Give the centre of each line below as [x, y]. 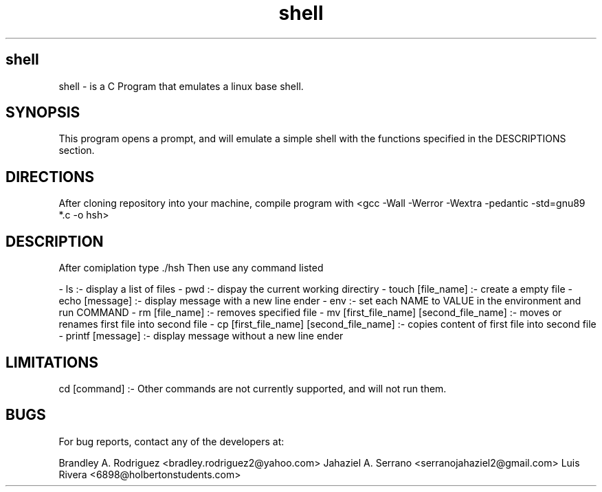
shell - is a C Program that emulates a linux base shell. [181, 86]
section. [77, 150]
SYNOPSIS [43, 113]
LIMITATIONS [52, 362]
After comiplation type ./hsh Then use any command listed [191, 268]
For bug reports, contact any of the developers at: [171, 441]
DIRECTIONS [50, 177]
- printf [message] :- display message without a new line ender [201, 336]
